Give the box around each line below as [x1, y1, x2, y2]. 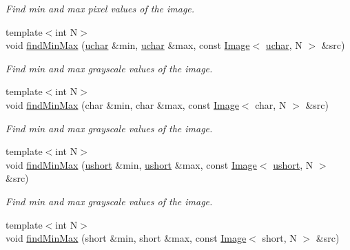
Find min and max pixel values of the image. [6, 1, 195, 15]
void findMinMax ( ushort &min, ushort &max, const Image [6, 157, 257, 171]
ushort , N [273, 157, 313, 171]
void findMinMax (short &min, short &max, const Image [6, 231, 247, 245]
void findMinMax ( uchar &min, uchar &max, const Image [6, 38, 250, 52]
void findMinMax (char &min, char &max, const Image [6, 97, 239, 112]
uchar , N [265, 38, 302, 52]
